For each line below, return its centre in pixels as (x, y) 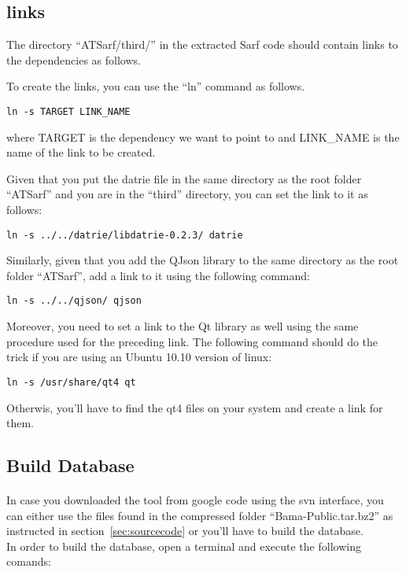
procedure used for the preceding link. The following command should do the (192, 341)
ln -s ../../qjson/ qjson (74, 301)
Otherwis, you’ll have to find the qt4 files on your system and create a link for (195, 407)
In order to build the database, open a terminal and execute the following (184, 546)
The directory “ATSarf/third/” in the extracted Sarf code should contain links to (202, 44)
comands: (29, 561)
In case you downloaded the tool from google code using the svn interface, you (195, 500)
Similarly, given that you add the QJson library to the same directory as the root (203, 260)
